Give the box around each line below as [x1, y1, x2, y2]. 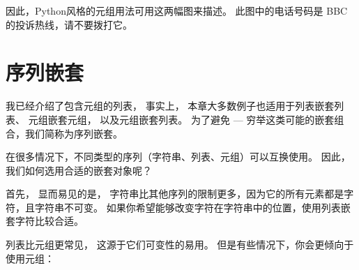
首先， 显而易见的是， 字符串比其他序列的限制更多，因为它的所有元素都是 [6, 186, 344, 201]
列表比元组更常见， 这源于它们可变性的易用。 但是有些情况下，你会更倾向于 [6, 237, 354, 252]
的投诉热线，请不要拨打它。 [6, 17, 132, 31]
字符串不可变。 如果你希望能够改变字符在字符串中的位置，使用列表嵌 [34, 200, 351, 214]
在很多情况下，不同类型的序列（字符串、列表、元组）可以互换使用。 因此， [6, 149, 351, 164]
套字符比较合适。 [6, 213, 84, 228]
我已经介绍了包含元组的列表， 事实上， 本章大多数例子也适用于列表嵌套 [6, 98, 335, 113]
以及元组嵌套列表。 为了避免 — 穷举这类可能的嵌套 [100, 112, 335, 126]
